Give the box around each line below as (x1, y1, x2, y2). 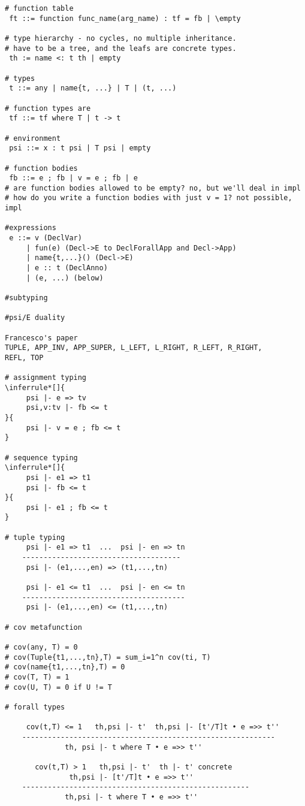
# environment (5, 134, 61, 143)
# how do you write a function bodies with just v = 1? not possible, (5, 194, 292, 203)
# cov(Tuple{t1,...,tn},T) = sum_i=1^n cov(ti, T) (5, 653, 211, 662)
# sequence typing (5, 453, 78, 462)
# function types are (5, 104, 91, 113)
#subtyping (5, 294, 48, 303)
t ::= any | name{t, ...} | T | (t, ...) (9, 84, 177, 93)
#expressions (5, 224, 56, 233)
